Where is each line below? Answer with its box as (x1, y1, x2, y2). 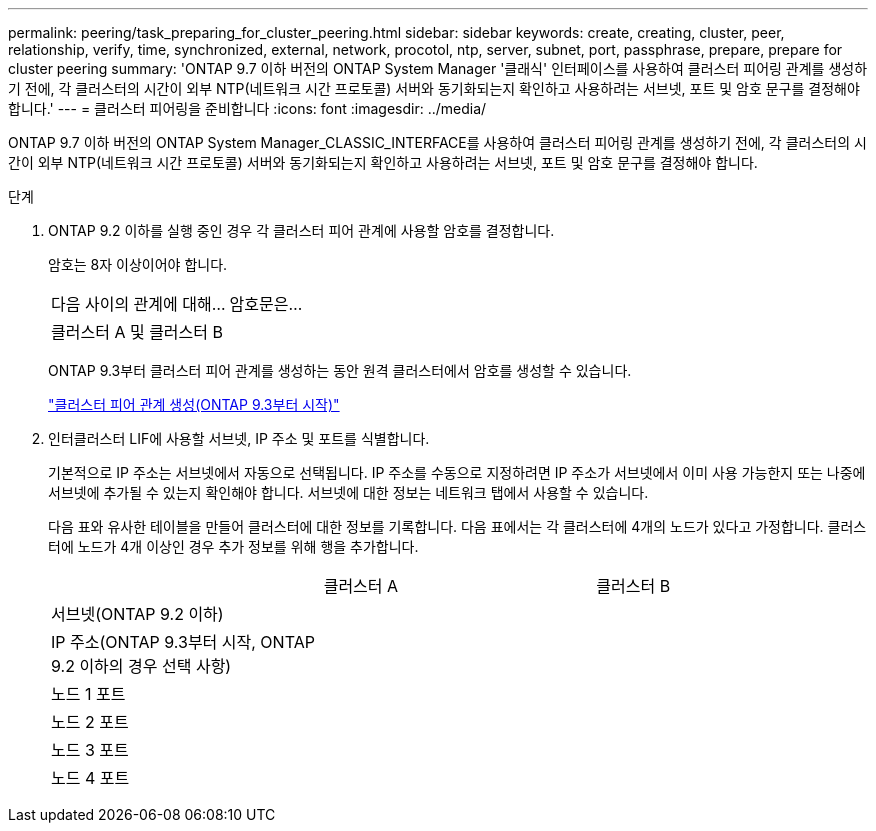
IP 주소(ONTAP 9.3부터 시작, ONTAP (51, 632, 315, 652)
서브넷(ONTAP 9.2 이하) (51, 604, 224, 624)
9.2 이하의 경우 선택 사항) (51, 656, 232, 676)
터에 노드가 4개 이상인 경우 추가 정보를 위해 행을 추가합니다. (48, 538, 419, 555)
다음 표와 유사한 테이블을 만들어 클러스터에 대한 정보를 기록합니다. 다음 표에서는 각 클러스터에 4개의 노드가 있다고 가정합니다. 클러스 (48, 518, 867, 535)
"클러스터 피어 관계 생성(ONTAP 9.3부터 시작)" (48, 396, 340, 413)
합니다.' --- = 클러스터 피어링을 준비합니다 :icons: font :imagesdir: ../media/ (8, 100, 487, 117)
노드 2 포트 (51, 712, 129, 732)
